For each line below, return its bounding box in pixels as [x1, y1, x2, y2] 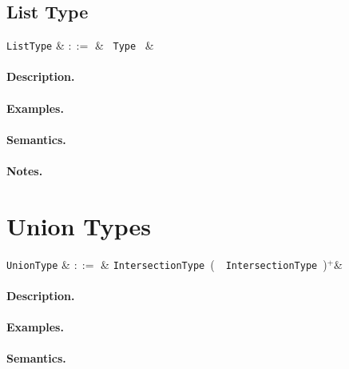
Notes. [6, 162, 43, 179]
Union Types [6, 209, 152, 242]
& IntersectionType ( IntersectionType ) [101, 255, 327, 272]
